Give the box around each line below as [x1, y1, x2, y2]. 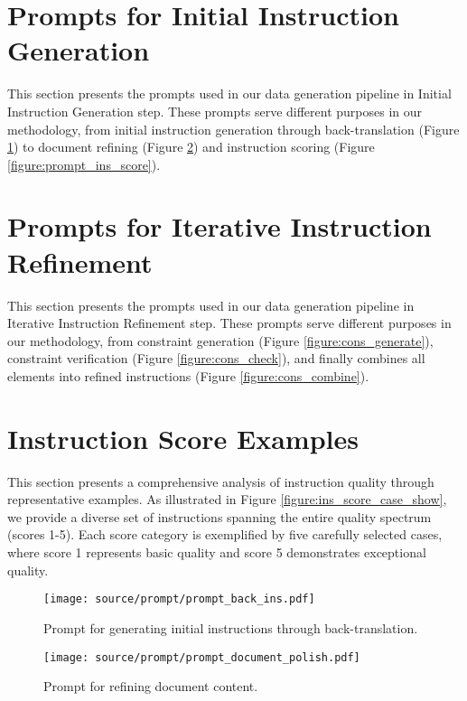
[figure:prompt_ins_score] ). [7, 154, 161, 173]
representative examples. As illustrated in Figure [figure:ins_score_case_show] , [7, 490, 447, 509]
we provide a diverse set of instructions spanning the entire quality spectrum [7, 507, 432, 526]
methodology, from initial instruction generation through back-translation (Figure [7, 119, 460, 138]
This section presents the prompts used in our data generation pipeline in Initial [7, 84, 452, 103]
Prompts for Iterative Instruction [7, 208, 432, 245]
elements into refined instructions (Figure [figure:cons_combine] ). [7, 366, 369, 385]
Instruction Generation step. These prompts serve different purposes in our [7, 101, 423, 120]
